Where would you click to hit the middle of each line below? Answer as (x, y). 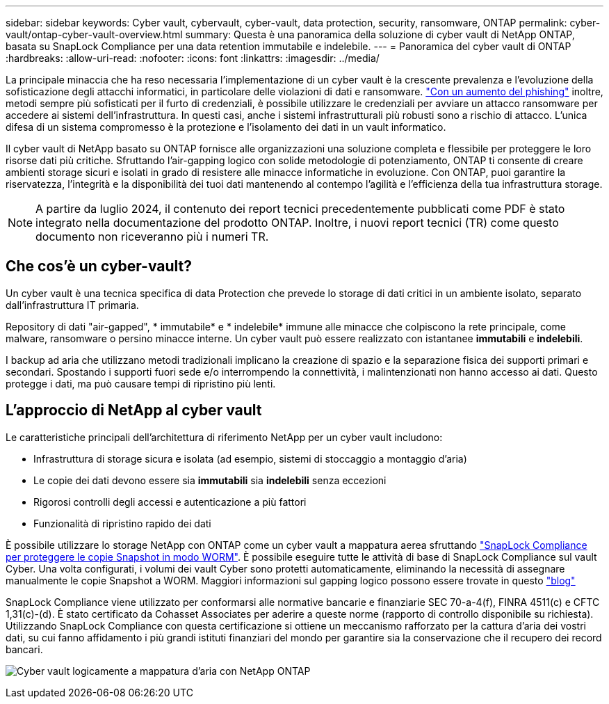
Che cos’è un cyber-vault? (99, 266)
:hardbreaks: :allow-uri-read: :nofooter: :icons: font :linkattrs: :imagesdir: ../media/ (193, 58)
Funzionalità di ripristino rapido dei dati (122, 523)
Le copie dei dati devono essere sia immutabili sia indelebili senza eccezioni (210, 480)
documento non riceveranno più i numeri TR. (152, 237)
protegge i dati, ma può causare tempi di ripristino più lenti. (141, 383)
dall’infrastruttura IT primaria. (72, 305)
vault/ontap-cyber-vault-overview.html (94, 34)
